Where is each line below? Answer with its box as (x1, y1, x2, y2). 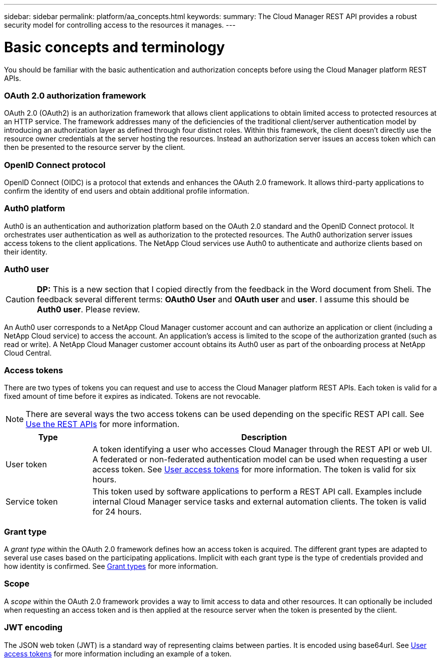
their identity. (4, 247, 48, 256)
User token (6, 459, 47, 470)
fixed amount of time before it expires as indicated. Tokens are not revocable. (4, 392, 261, 401)
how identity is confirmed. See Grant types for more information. (4, 562, 218, 570)
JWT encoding (4, 622, 63, 633)
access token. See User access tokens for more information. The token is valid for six (92, 464, 416, 475)
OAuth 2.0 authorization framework (4, 90, 146, 101)
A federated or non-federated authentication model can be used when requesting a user (92, 454, 427, 465)
